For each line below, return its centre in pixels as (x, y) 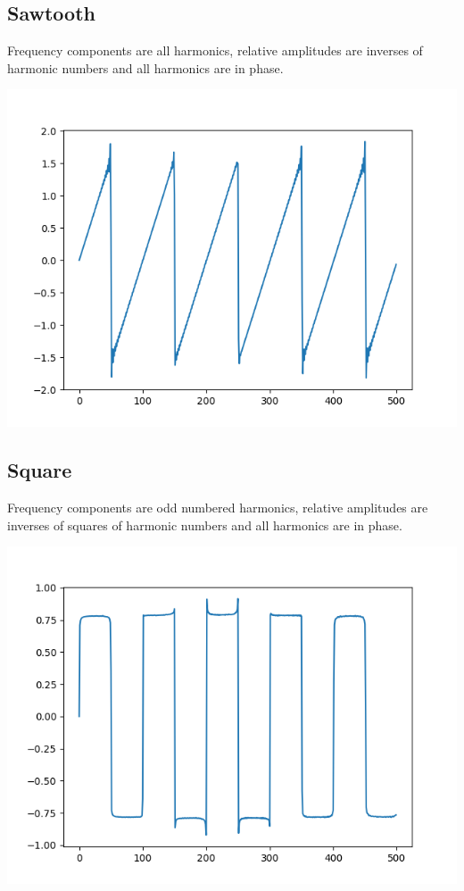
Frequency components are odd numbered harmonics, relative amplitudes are (218, 508)
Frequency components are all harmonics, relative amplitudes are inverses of (215, 50)
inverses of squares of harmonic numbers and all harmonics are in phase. (205, 525)
